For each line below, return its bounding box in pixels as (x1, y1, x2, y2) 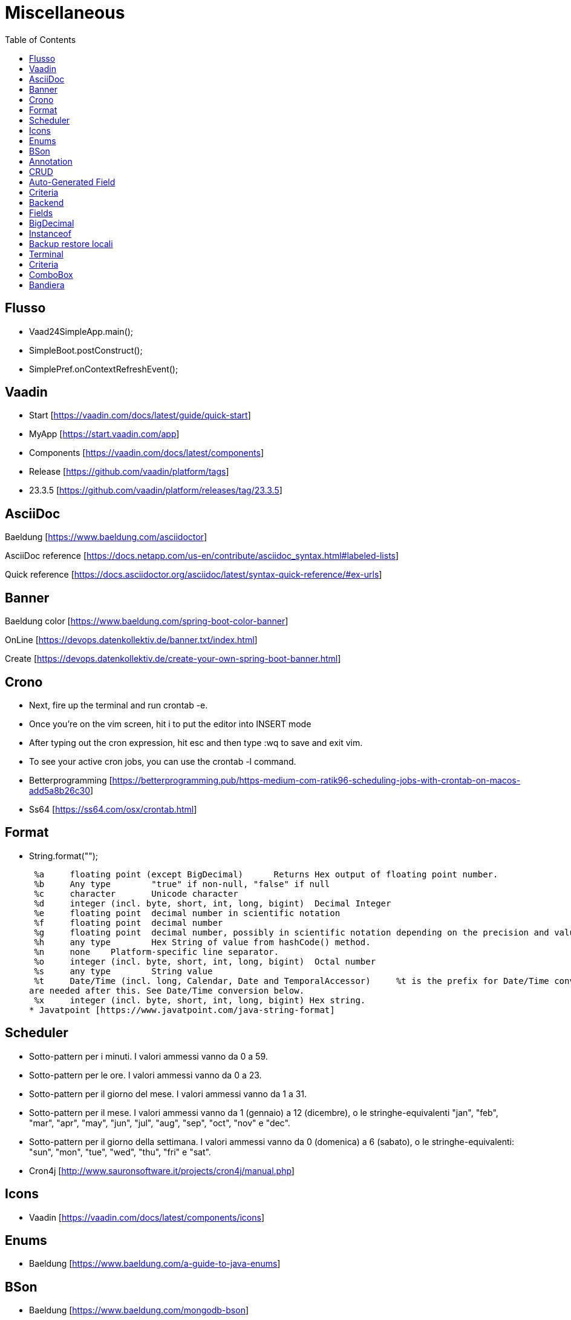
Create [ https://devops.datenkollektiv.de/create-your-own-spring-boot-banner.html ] (5, 653, 341, 664)
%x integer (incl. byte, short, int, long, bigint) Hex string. (34, 995, 366, 1005)
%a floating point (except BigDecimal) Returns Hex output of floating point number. (34, 869, 498, 879)
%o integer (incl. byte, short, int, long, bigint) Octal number (34, 956, 376, 966)
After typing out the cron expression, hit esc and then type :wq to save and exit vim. (29, 737, 363, 748)
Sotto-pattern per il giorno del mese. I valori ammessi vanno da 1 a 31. (29, 1088, 307, 1099)
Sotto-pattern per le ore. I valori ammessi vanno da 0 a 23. (29, 1069, 262, 1080)
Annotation (29, 156, 73, 167)
